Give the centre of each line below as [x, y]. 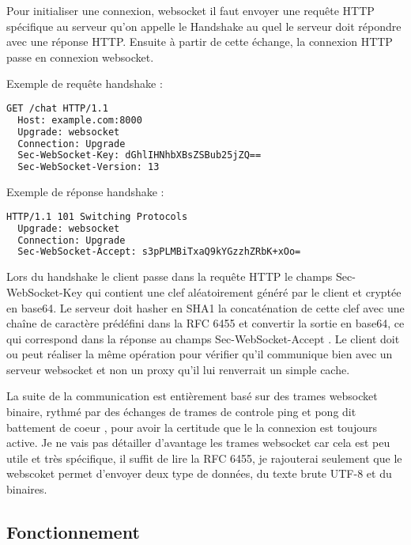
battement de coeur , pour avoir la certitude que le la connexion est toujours [192, 427]
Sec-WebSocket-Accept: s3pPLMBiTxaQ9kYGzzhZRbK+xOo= [159, 252]
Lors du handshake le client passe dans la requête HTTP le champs [170, 276]
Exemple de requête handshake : [85, 83]
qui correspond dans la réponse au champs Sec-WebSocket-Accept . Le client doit [203, 338]
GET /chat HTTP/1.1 [57, 108]
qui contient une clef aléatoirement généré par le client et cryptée [243, 291]
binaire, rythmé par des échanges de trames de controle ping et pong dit [181, 412]
